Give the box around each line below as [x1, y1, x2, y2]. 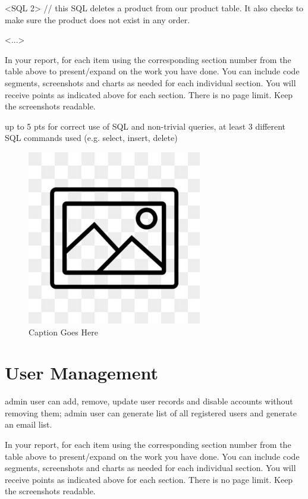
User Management [5, 360, 158, 385]
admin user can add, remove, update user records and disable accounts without [5, 395, 293, 407]
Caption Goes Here [29, 325, 98, 338]
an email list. [5, 418, 52, 431]
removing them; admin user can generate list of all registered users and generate [5, 406, 297, 419]
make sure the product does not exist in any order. [5, 13, 190, 26]
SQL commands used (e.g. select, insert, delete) [5, 131, 178, 144]
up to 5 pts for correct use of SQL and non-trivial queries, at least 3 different [5, 120, 286, 132]
